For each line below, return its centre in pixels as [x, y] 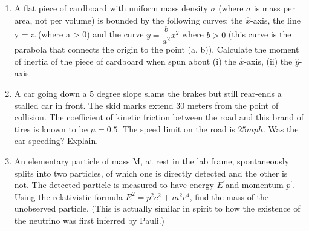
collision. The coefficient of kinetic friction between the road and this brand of [159, 117]
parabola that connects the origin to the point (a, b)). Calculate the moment [157, 49]
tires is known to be [51, 129]
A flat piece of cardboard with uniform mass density [111, 8]
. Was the [281, 129]
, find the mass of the [229, 196]
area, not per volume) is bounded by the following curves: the [128, 20]
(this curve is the [260, 34]
